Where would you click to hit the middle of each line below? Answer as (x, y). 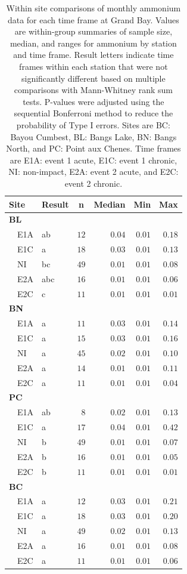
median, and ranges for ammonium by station (93, 43)
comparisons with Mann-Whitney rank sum (93, 90)
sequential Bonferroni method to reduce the (93, 113)
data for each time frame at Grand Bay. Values (93, 19)
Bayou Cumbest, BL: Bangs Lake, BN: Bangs (93, 136)
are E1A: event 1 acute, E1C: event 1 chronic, (93, 160)
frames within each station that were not (93, 66)
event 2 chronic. (93, 183)
